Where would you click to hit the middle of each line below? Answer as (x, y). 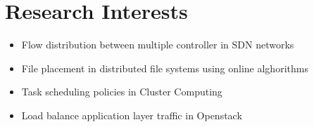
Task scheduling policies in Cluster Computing (122, 92)
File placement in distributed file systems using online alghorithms (165, 68)
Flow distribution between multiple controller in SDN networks (158, 45)
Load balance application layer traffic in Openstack (132, 115)
